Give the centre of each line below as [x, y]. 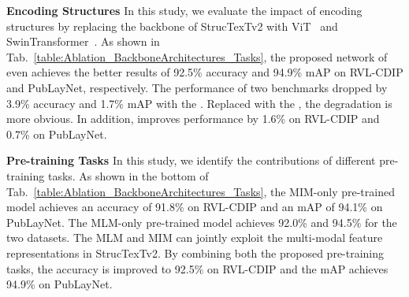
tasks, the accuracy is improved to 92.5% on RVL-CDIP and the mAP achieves [197, 268]
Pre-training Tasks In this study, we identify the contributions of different [191, 160]
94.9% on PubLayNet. [59, 284]
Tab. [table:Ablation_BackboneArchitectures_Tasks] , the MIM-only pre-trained [201, 191]
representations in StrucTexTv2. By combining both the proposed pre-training [195, 252]
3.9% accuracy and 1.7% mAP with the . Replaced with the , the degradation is [199, 103]
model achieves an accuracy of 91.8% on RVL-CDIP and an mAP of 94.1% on [195, 207]
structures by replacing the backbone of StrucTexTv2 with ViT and [172, 26]
